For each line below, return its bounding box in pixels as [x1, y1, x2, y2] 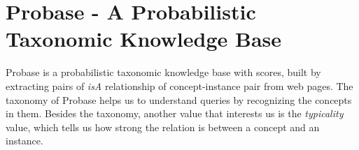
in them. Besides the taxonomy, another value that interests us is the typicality [6, 106, 344, 121]
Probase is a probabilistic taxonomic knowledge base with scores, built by [6, 65, 321, 80]
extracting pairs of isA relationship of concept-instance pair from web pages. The [6, 78, 353, 93]
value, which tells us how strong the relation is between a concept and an [6, 119, 320, 134]
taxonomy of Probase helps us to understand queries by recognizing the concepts [6, 92, 352, 107]
